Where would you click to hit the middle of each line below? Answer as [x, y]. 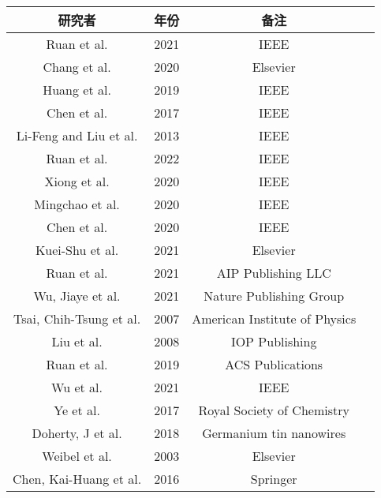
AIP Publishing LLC [274, 273]
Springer [274, 479]
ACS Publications [274, 364]
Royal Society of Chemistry [274, 410]
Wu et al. [77, 387]
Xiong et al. [77, 181]
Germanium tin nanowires [274, 433]
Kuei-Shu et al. [77, 250]
